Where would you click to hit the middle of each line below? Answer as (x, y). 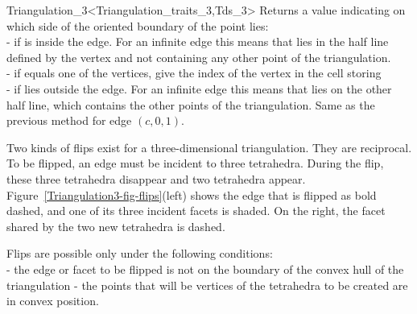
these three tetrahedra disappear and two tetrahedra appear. (156, 178)
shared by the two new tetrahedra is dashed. (116, 226)
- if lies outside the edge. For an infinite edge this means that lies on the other (199, 88)
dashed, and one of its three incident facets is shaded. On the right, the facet (196, 211)
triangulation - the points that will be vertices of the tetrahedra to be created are (207, 285)
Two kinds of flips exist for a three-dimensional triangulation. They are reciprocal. (209, 147)
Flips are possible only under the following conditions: (140, 253)
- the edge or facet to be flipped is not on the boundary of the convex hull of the (205, 269)
